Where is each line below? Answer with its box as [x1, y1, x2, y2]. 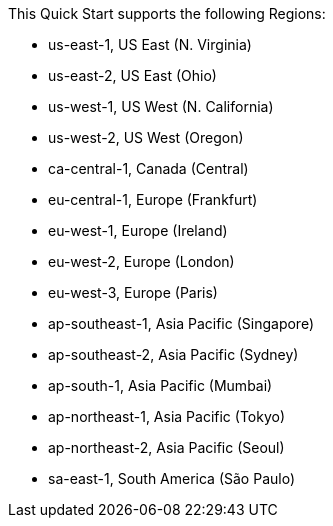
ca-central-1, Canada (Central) [48, 160, 249, 177]
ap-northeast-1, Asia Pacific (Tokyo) [48, 408, 286, 425]
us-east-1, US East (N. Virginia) [48, 36, 252, 53]
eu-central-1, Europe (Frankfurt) [48, 191, 258, 208]
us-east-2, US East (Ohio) [48, 67, 217, 84]
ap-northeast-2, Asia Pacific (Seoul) [48, 439, 285, 456]
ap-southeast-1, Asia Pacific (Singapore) [48, 315, 315, 332]
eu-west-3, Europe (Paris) [48, 284, 218, 301]
